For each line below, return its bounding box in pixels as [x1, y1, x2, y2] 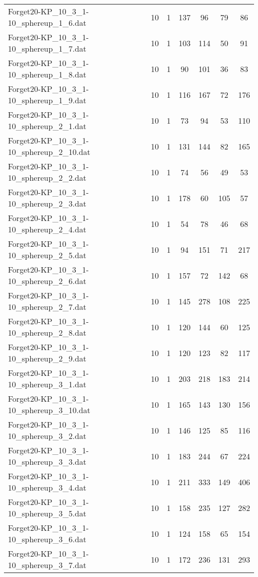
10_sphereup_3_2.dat [8, 430, 86, 441]
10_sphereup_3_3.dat [8, 456, 86, 467]
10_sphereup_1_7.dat [8, 43, 86, 54]
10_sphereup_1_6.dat [8, 17, 86, 28]
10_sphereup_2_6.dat [8, 275, 86, 287]
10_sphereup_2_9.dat [8, 353, 86, 364]
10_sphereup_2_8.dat [8, 327, 86, 338]
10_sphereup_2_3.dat [8, 198, 86, 209]
